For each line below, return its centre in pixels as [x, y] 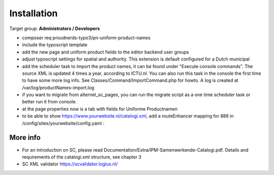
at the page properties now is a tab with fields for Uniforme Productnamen [100, 109]
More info [25, 138]
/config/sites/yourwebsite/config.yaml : [63, 123]
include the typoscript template [55, 45]
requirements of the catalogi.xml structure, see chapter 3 [82, 157]
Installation [33, 13]
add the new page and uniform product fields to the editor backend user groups [106, 52]
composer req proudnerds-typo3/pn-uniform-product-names [86, 38]
